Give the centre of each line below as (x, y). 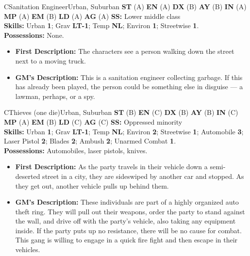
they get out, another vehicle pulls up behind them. (92, 185)
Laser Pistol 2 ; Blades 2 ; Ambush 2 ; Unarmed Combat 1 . (90, 141)
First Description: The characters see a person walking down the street (125, 51)
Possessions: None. (34, 35)
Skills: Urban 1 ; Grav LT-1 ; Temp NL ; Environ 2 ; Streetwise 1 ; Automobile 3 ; (124, 131)
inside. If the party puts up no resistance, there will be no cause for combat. (128, 230)
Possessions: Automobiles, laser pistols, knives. (76, 150)
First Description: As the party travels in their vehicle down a (111, 167)
